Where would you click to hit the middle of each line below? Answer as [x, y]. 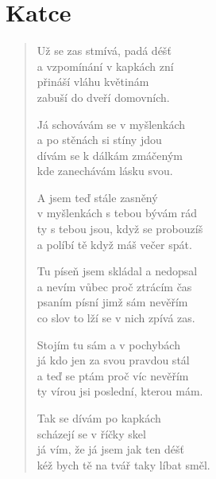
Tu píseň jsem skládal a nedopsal [117, 271]
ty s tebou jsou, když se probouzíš [120, 229]
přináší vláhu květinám [93, 82]
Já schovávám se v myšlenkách [111, 124]
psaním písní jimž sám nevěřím [112, 302]
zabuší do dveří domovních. [103, 97]
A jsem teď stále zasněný [97, 197]
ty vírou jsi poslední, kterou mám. [120, 391]
